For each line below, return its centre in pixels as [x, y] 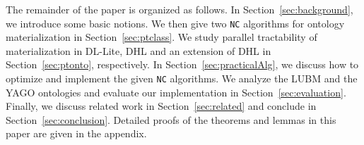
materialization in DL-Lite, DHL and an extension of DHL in [139, 50]
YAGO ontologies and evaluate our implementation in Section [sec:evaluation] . [176, 92]
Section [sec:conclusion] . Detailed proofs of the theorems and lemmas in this [171, 119]
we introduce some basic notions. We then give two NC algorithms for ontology [175, 23]
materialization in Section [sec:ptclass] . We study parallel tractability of [162, 37]
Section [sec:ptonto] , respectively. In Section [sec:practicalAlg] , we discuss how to [182, 64]
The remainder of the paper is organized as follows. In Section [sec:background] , [180, 9]
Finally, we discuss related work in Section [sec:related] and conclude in [161, 106]
